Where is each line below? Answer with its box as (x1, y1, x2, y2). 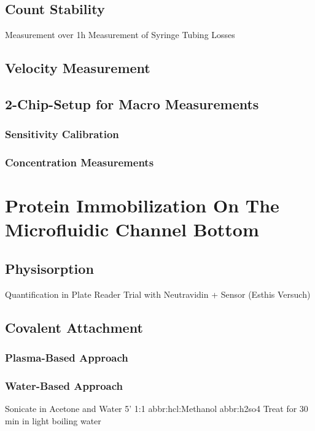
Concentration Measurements (5, 155, 154, 170)
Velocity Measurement (5, 58, 150, 77)
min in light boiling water (5, 414, 101, 427)
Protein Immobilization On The (5, 193, 279, 218)
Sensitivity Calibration (5, 126, 119, 142)
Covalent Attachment (5, 317, 143, 336)
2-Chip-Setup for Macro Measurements (5, 94, 259, 113)
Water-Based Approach (5, 378, 123, 393)
